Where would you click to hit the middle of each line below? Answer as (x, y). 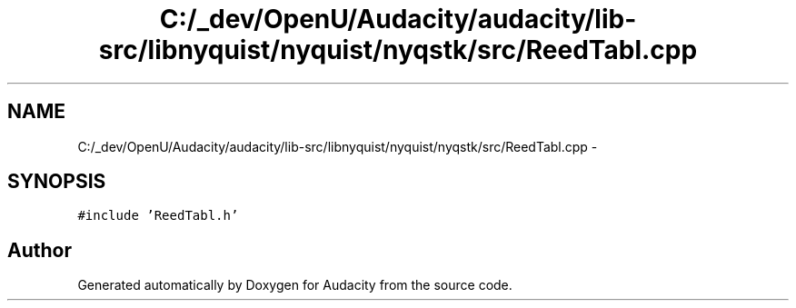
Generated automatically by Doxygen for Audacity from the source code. (295, 285)
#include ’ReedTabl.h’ (158, 216)
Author (40, 250)
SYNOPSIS (57, 182)
